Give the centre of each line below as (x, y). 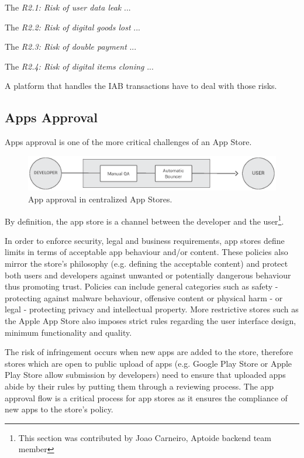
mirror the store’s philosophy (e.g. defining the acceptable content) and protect (146, 264)
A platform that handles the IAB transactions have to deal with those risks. (141, 86)
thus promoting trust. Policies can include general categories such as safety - (141, 286)
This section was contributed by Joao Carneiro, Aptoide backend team (145, 437)
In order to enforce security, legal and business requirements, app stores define (145, 240)
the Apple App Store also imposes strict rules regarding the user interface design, (151, 320)
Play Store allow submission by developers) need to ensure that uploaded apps (145, 375)
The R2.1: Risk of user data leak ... (68, 7)
